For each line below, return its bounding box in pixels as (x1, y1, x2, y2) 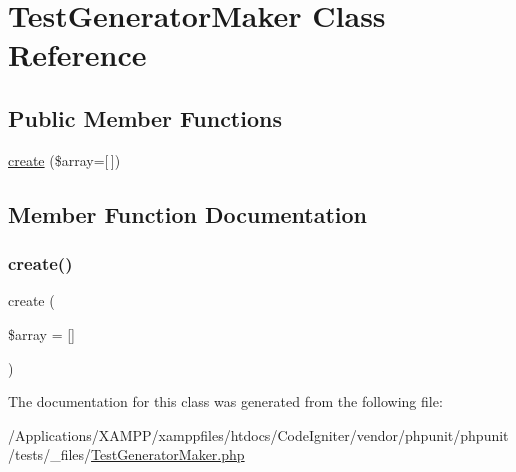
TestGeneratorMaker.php (91, 444, 245, 465)
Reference (8, 34, 147, 75)
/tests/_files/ (8, 444, 92, 465)
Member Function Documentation (8, 198, 368, 229)
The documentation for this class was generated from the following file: (8, 391, 443, 412)
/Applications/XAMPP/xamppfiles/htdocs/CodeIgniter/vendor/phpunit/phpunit (8, 424, 509, 445)
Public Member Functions (8, 102, 282, 133)
